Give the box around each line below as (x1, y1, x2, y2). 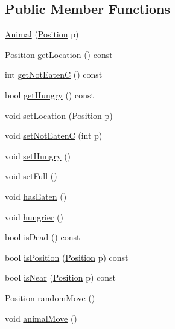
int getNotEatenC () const (5, 68, 103, 81)
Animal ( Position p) (5, 28, 79, 40)
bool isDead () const (5, 231, 80, 243)
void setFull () (5, 170, 57, 182)
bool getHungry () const (5, 88, 94, 101)
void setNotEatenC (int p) (5, 129, 103, 142)
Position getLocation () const (5, 48, 113, 60)
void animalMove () (5, 311, 77, 324)
